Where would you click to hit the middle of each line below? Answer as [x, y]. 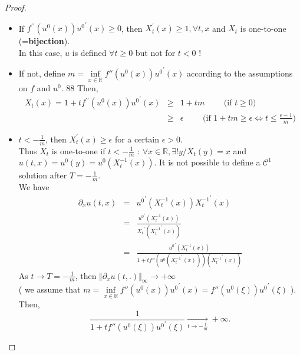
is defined [89, 52]
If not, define [42, 73]
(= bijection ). [44, 41]
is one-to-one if [78, 150]
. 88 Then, [80, 88]
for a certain [137, 139]
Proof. [16, 7]
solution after [43, 175]
